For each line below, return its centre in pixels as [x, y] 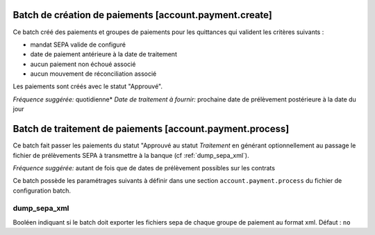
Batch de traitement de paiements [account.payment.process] [151, 129]
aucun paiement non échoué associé [83, 64]
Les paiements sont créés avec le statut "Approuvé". [88, 86]
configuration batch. [42, 191]
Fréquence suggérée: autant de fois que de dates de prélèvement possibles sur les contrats [144, 168]
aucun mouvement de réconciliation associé [93, 74]
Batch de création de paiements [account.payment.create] [142, 15]
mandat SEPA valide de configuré [78, 44]
